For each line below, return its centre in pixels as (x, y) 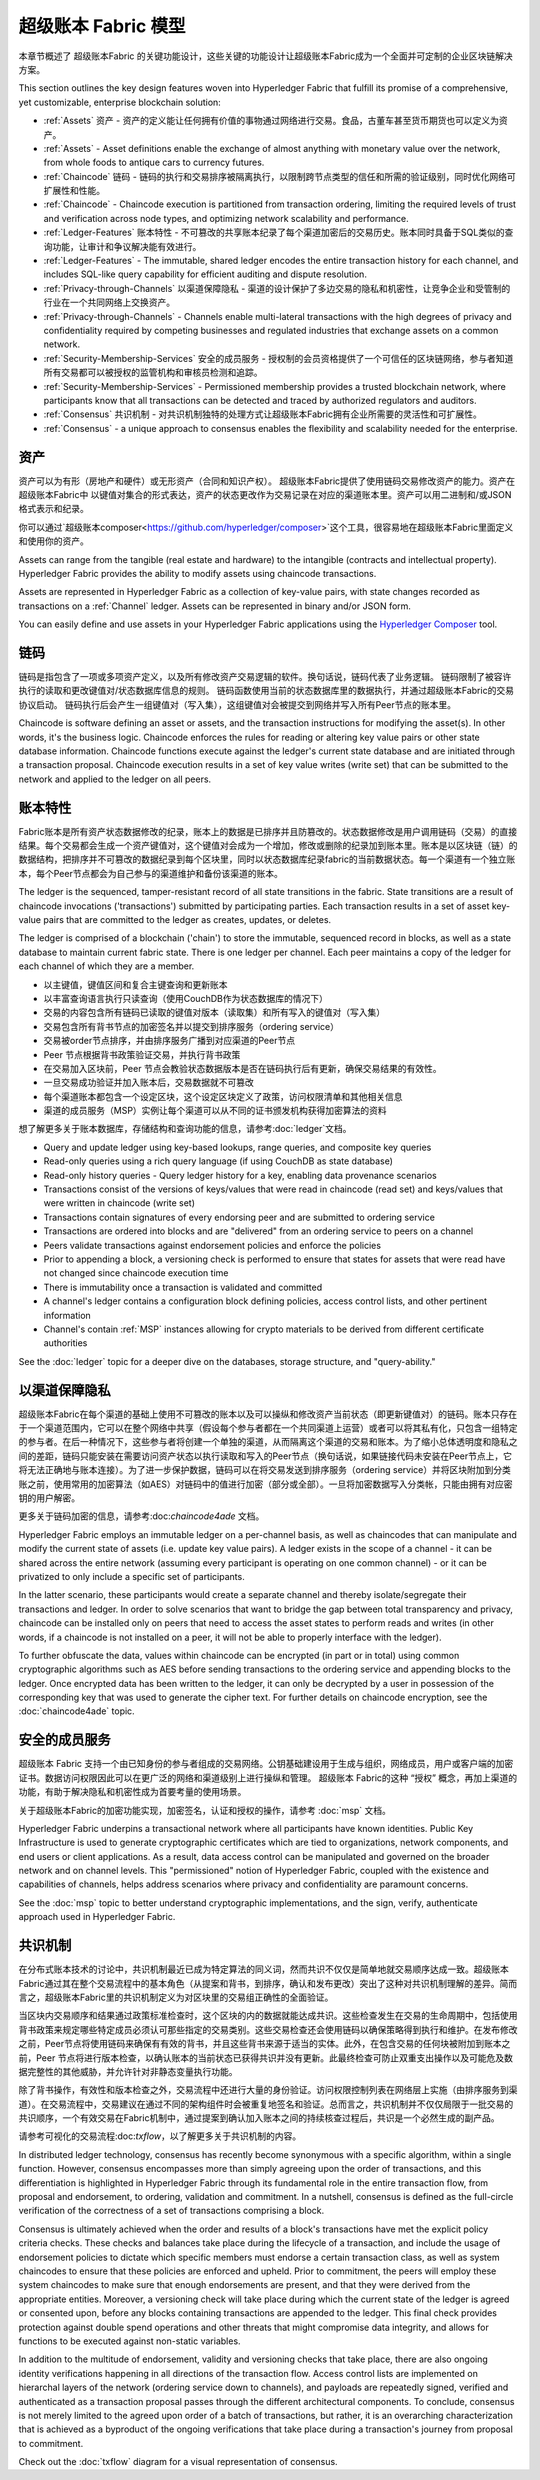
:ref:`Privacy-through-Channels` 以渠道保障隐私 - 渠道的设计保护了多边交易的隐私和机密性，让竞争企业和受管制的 (277, 288)
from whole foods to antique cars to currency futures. (154, 162)
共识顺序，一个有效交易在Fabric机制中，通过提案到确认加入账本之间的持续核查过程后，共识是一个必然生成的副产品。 (259, 2118)
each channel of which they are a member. (106, 966)
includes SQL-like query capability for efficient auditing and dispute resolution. (205, 274)
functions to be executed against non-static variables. (129, 2341)
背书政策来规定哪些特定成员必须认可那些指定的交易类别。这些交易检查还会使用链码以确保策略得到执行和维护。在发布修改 (268, 2029)
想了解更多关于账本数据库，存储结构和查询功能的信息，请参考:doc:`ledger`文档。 (185, 1129)
